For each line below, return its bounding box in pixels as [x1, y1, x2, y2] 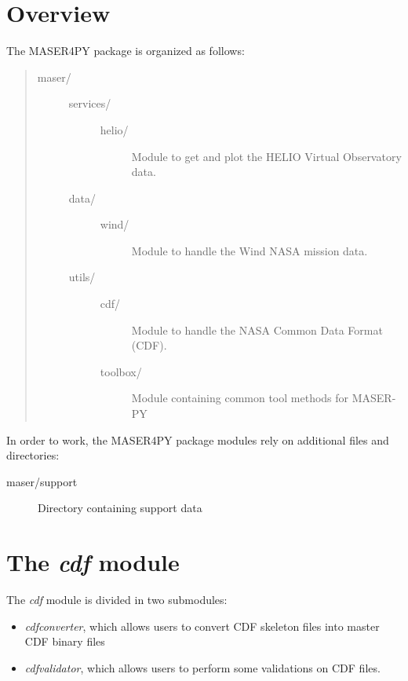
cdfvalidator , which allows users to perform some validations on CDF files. [24, 659, 381, 676]
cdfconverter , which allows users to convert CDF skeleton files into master [24, 617, 380, 634]
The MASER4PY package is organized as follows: [6, 42, 245, 59]
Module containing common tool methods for [131, 390, 349, 406]
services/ [68, 95, 111, 112]
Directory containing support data [38, 500, 202, 516]
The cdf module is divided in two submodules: [6, 591, 228, 608]
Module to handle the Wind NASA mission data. [131, 242, 368, 258]
